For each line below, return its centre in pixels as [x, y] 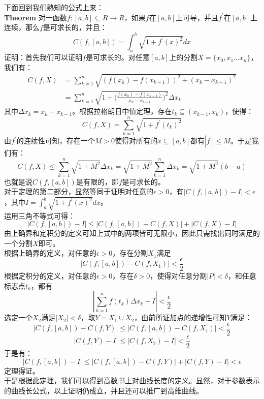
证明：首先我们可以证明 [43, 57]
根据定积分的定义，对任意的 [50, 276]
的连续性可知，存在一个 [56, 141]
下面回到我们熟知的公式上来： [54, 7]
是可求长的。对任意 [118, 57]
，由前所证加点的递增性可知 [180, 317]
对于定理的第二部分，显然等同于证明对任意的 [79, 191]
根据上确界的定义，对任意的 [50, 253]
